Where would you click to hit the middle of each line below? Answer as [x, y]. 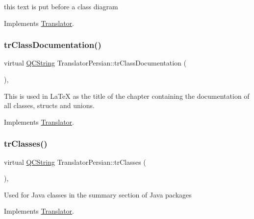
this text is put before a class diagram [61, 6]
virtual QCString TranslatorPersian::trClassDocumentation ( [95, 63]
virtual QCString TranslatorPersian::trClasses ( [75, 162]
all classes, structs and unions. [49, 105]
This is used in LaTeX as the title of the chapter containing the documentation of [127, 96]
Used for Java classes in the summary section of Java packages [98, 194]
